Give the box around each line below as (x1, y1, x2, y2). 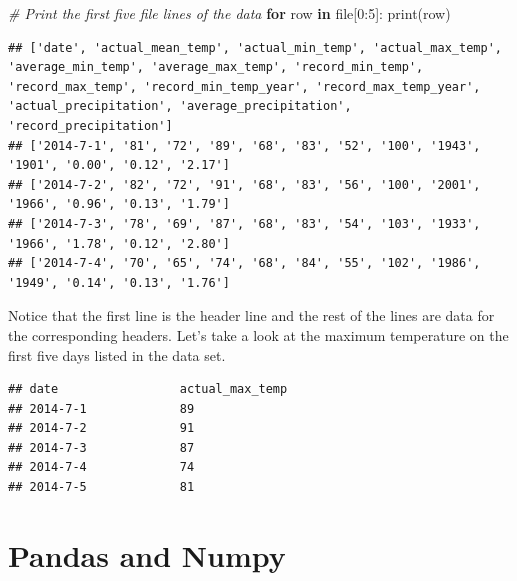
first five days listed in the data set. (8, 344, 226, 365)
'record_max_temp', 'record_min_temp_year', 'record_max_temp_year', (8, 79, 481, 94)
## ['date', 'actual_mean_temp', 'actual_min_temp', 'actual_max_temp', (8, 40, 502, 55)
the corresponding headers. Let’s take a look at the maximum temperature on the (8, 324, 509, 345)
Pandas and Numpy (8, 534, 286, 575)
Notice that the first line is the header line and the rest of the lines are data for (8, 305, 495, 326)
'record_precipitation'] (8, 118, 173, 133)
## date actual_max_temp (8, 382, 288, 397)
